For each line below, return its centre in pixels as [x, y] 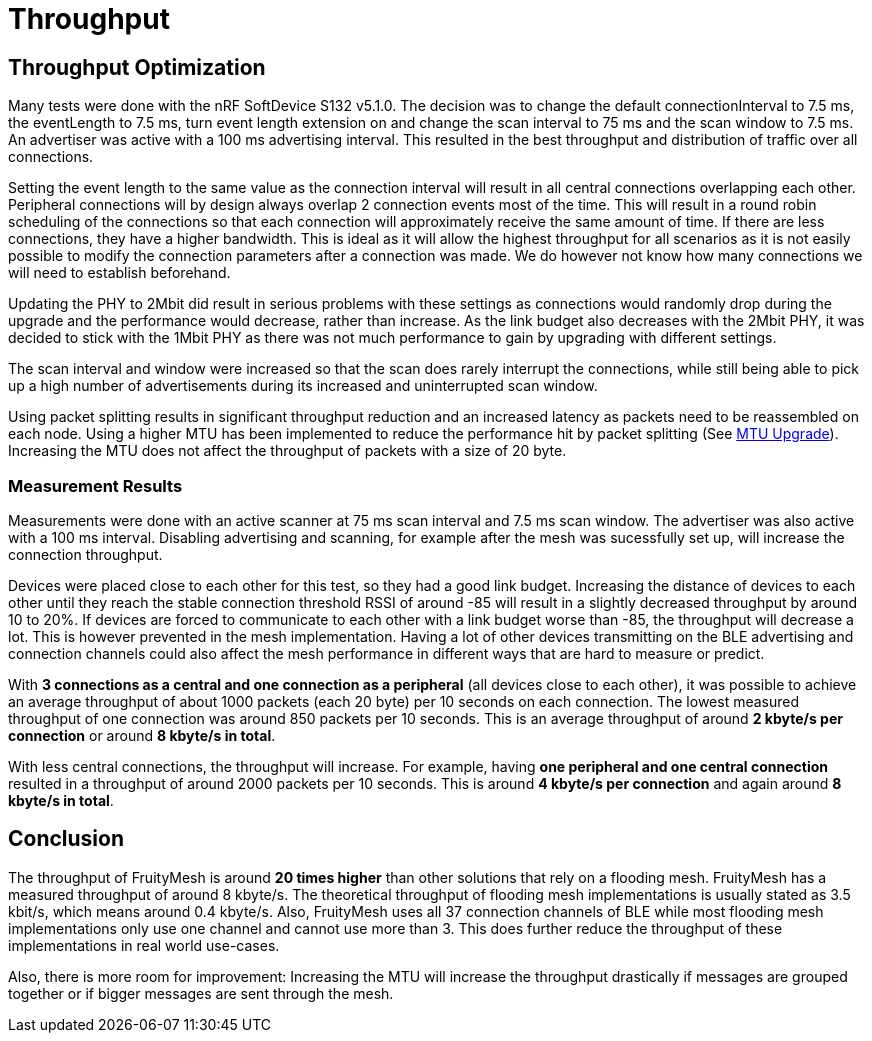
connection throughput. [85, 554]
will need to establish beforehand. [119, 273]
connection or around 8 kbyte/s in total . [142, 735]
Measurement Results [95, 485]
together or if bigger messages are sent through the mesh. [201, 993]
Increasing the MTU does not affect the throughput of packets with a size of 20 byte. [287, 451]
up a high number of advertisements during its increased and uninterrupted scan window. [303, 386]
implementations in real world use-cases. [144, 945]
